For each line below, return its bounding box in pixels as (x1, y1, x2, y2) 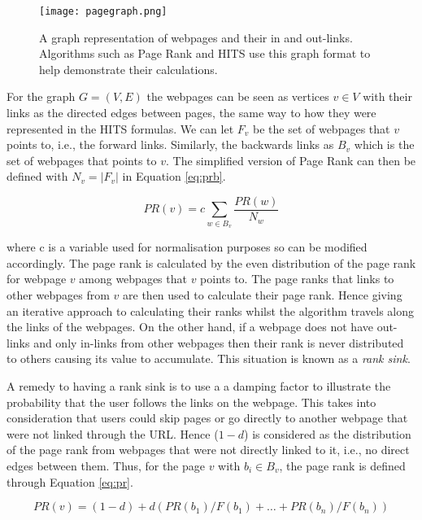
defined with (7, 168, 68, 185)
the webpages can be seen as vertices (146, 88, 329, 105)
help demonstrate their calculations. (39, 60, 218, 77)
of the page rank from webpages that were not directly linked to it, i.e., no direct (7, 441, 410, 458)
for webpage (7, 270, 67, 287)
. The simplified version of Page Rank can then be (166, 151, 416, 168)
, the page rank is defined (279, 457, 406, 474)
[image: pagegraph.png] (39, 6, 167, 17)
